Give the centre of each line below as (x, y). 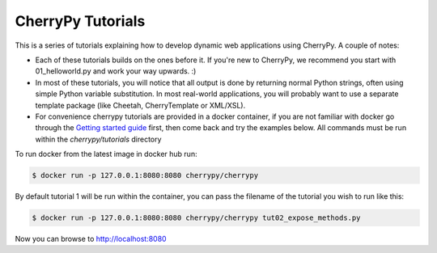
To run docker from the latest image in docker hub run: (106, 154)
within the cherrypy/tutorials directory (98, 139)
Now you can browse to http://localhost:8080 (91, 239)
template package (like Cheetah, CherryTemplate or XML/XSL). (140, 105)
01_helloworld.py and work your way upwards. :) (116, 71)
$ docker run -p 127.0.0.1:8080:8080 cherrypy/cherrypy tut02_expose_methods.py (196, 218)
